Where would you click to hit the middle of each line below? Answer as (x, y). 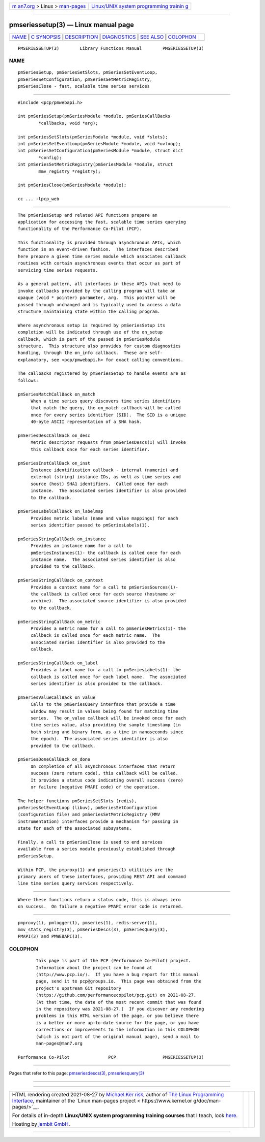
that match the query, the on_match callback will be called (106, 408)
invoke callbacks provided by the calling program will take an (97, 291)
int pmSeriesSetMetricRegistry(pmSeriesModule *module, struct (95, 164)
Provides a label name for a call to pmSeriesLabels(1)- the (106, 670)
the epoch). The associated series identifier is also (99, 739)
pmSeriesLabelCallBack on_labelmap (61, 511)
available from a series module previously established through (97, 849)
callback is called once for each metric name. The (95, 636)
